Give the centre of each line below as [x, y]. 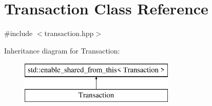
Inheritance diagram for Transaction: [62, 50]
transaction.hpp [69, 33]
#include [18, 33]
